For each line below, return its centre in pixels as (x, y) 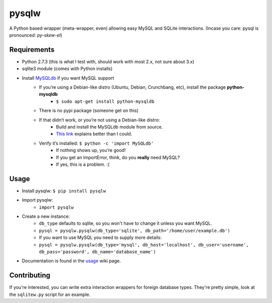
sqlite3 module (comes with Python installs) (67, 69)
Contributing (30, 276)
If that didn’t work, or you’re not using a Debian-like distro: (99, 120)
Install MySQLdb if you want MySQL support (68, 78)
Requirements (32, 50)
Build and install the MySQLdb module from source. (110, 127)
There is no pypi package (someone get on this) (89, 110)
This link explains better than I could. (94, 134)
